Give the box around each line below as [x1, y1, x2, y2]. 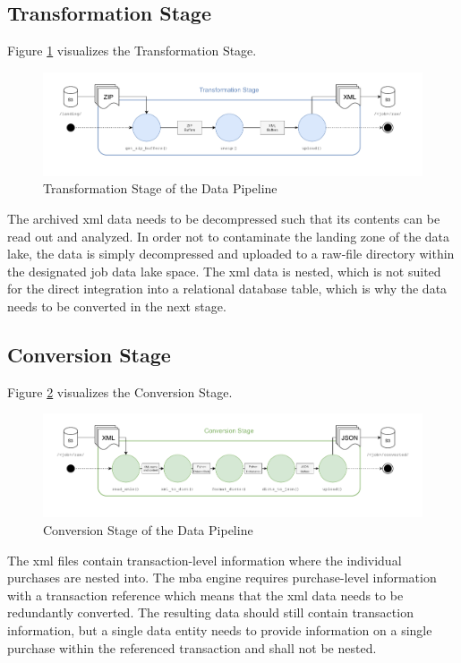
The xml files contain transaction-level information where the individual [7, 550, 402, 569]
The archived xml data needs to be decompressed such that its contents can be [7, 209, 440, 228]
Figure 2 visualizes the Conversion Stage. [7, 382, 233, 401]
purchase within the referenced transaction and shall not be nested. [7, 638, 377, 657]
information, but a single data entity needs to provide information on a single [7, 621, 432, 639]
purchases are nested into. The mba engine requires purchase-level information [7, 568, 437, 587]
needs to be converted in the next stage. [7, 297, 226, 315]
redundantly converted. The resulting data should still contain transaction [7, 603, 414, 622]
